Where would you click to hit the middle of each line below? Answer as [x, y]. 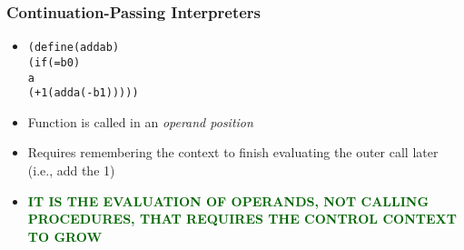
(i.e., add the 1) [71, 170]
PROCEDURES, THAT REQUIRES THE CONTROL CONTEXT [242, 219]
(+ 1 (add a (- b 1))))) [83, 93]
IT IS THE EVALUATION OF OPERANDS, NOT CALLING [228, 200]
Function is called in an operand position [140, 121]
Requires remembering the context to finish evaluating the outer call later [233, 152]
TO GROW [65, 236]
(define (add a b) [74, 48]
